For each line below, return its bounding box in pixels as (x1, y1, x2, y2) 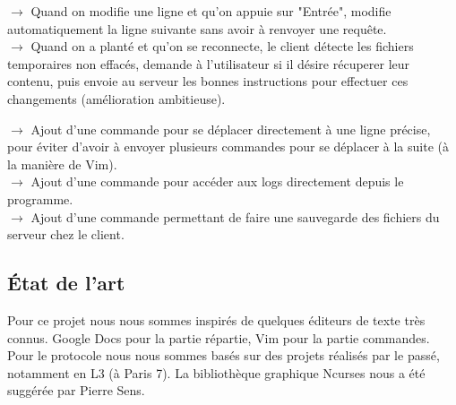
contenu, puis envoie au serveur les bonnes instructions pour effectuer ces (7, 72, 409, 90)
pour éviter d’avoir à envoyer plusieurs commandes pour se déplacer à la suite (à (7, 137, 449, 156)
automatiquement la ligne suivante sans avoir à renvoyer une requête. (7, 19, 387, 38)
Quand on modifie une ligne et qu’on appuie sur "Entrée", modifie (30, 2, 391, 20)
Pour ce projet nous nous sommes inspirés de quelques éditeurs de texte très (7, 310, 426, 329)
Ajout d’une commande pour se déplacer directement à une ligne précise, (30, 119, 431, 138)
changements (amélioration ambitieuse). (7, 89, 226, 108)
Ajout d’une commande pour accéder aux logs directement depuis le (30, 172, 404, 191)
